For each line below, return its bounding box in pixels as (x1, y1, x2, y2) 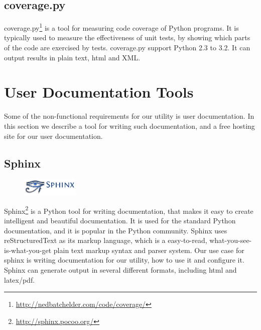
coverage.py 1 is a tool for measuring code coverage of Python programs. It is (4, 21, 239, 33)
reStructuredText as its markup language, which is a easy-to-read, (4, 235, 207, 245)
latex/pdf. (4, 274, 35, 285)
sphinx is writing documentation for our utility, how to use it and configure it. (4, 255, 244, 265)
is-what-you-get (4, 244, 52, 255)
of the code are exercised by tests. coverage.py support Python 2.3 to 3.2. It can (4, 42, 250, 53)
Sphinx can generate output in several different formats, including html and (4, 264, 237, 275)
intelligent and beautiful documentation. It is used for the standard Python (4, 215, 236, 225)
